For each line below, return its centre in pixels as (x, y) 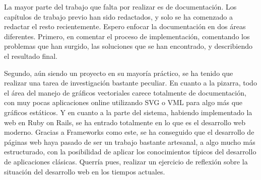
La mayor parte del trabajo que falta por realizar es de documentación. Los (120, 7)
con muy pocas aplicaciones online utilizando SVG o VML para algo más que (123, 102)
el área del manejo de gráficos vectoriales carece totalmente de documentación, (125, 92)
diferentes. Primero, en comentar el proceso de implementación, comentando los (127, 36)
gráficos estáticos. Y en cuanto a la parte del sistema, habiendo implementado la (128, 112)
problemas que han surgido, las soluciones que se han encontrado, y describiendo (128, 46)
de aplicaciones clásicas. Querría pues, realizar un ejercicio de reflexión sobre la (126, 161)
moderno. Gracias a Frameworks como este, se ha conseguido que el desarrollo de (129, 132)
